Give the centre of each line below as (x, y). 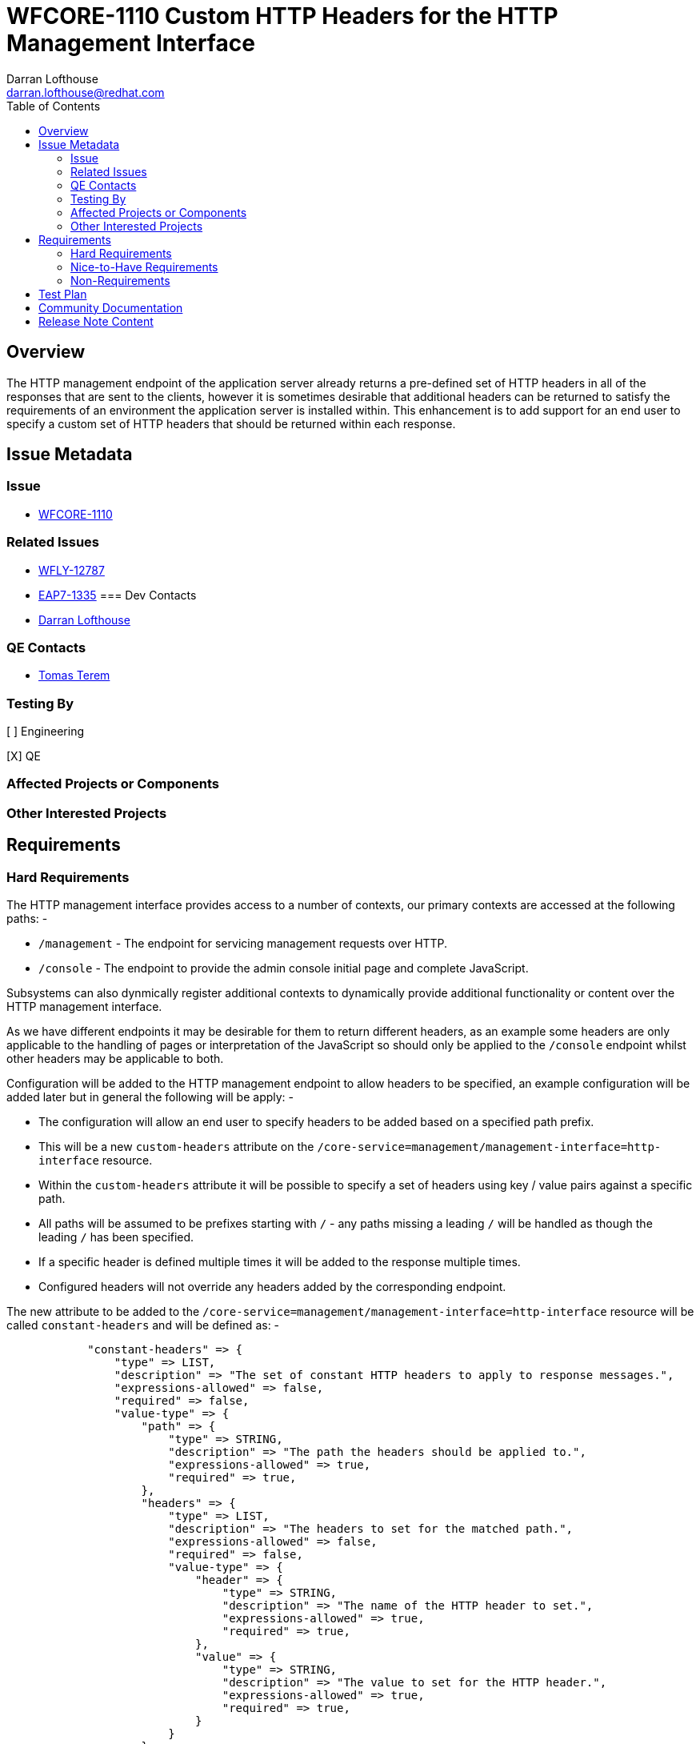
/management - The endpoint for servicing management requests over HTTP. (243, 944)
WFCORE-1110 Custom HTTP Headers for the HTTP (282, 16)
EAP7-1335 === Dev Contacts (118, 595)
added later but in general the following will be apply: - (150, 1097)
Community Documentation (111, 307)
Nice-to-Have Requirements (144, 267)
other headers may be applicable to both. (115, 1059)
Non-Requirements (120, 280)
